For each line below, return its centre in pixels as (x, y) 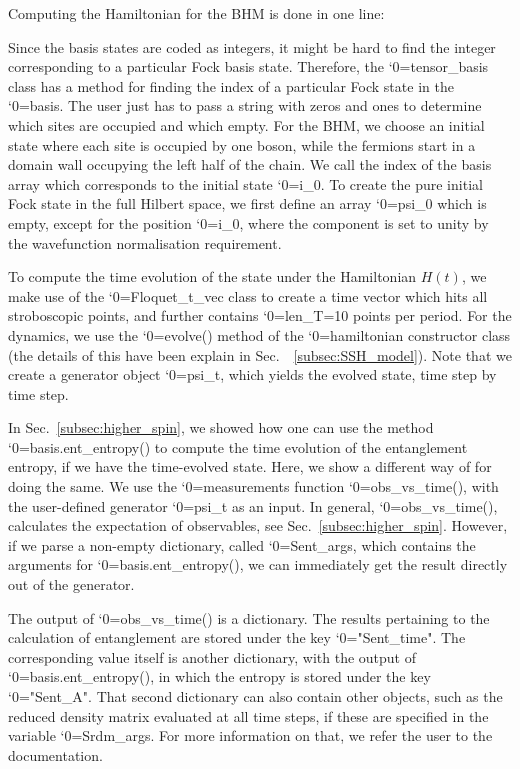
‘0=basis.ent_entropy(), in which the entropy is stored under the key (219, 676)
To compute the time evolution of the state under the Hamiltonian (212, 276)
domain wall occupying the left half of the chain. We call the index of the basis (250, 164)
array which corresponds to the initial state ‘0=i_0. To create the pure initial (245, 183)
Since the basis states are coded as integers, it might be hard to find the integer (252, 46)
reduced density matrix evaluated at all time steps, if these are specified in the (248, 715)
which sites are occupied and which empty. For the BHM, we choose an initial (246, 124)
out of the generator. (71, 584)
